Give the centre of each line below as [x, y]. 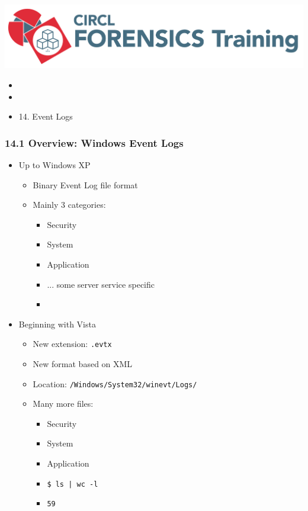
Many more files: [63, 404]
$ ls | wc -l [73, 484]
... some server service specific [101, 284]
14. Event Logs [46, 116]
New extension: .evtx [72, 344]
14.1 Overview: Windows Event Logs [94, 142]
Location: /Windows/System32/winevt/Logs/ [115, 383]
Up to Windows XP [54, 164]
